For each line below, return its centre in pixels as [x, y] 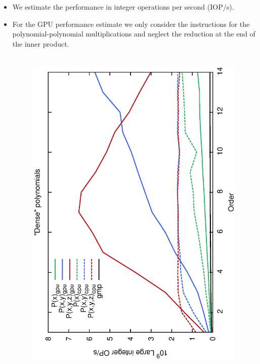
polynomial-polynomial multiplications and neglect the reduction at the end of [134, 34]
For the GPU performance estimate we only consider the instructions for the [131, 24]
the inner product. [41, 43]
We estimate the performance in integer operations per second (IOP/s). [123, 7]
